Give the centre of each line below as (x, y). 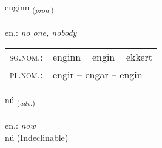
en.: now (20, 125)
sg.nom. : (26, 57)
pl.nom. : (26, 75)
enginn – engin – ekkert (103, 57)
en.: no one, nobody (41, 32)
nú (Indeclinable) (37, 137)
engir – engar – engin (98, 75)
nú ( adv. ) (20, 101)
